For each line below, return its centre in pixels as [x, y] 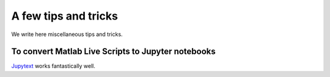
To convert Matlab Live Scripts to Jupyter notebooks [114, 52]
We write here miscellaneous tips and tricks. [67, 34]
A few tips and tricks [65, 16]
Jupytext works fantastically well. [53, 66]
